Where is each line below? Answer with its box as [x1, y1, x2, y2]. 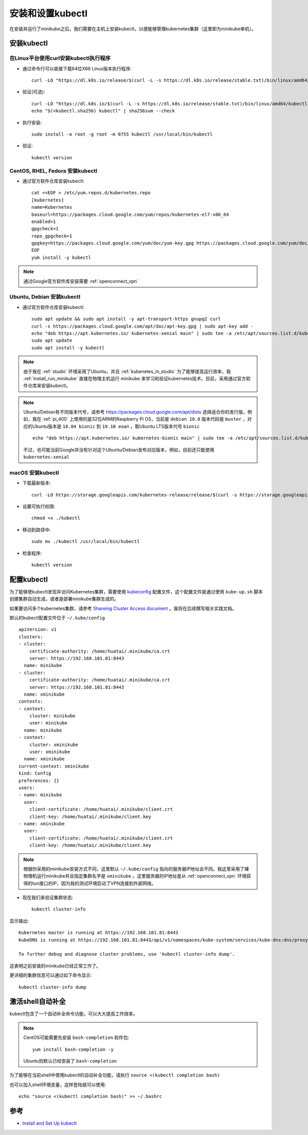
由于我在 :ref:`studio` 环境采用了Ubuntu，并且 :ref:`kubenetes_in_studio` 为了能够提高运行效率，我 [23, 368, 231, 375]
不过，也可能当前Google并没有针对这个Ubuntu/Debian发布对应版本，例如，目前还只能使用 [23, 446, 215, 453]
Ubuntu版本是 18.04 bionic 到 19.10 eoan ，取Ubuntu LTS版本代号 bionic [32, 423, 200, 429]
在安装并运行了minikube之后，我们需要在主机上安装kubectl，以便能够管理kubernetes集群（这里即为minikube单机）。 [9, 26, 257, 32]
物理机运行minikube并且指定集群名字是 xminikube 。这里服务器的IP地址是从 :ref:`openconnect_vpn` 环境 [23, 873, 246, 879]
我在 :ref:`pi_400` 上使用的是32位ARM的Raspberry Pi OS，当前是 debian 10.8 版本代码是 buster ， [32, 416, 247, 422]
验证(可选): [22, 89, 46, 95]
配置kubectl [9, 575, 48, 584]
